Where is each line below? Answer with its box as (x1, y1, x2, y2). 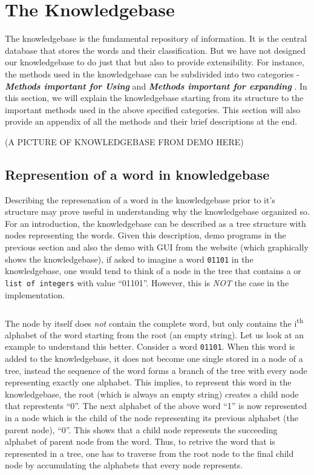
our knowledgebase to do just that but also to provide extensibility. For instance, (5, 56, 305, 68)
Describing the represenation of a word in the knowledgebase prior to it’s (5, 193, 275, 206)
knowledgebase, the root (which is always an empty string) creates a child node (5, 387, 299, 400)
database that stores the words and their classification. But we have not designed (5, 44, 306, 56)
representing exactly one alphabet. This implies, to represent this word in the (5, 376, 292, 388)
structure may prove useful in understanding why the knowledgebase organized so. (5, 205, 310, 218)
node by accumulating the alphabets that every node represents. (5, 459, 243, 471)
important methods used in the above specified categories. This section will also (5, 103, 301, 116)
